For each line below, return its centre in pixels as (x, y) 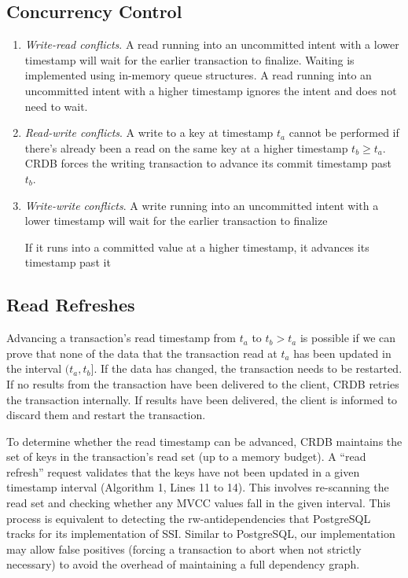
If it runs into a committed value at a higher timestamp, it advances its (197, 247)
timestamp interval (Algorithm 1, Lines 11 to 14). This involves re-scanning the (198, 487)
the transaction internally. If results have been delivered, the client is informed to (202, 399)
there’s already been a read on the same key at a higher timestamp (186, 147)
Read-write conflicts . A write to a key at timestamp (149, 133)
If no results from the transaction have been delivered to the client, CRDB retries (203, 383)
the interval (34, 368)
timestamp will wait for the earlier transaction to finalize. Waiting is (189, 59)
